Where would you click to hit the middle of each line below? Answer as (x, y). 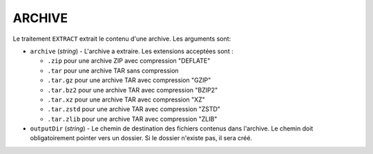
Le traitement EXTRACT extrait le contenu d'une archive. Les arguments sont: (122, 39)
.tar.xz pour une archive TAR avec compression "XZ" (126, 99)
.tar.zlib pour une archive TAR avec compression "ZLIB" (132, 119)
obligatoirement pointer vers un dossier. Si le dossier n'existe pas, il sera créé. (141, 138)
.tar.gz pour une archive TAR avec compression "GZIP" (129, 80)
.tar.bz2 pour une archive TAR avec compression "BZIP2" (132, 90)
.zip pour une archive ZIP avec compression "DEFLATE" (129, 61)
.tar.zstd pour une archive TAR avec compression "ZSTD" (134, 109)
